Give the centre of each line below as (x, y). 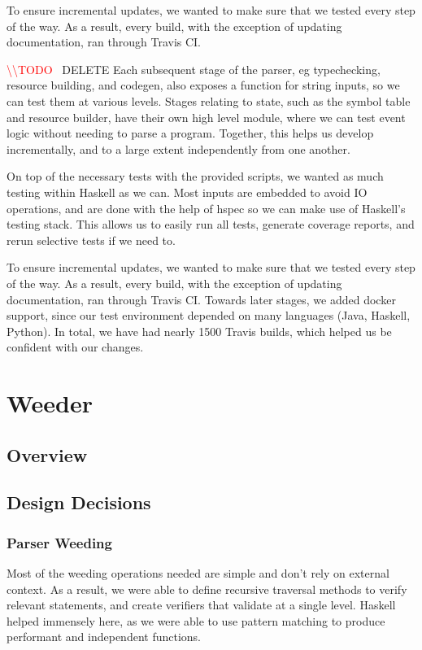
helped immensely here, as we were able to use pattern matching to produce (196, 620)
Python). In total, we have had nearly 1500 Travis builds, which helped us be (199, 331)
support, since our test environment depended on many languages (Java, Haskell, (209, 315)
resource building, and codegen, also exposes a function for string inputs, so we (203, 85)
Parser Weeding (59, 542)
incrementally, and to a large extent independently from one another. (178, 148)
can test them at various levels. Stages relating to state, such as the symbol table (209, 100)
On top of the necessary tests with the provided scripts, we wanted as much (195, 176)
